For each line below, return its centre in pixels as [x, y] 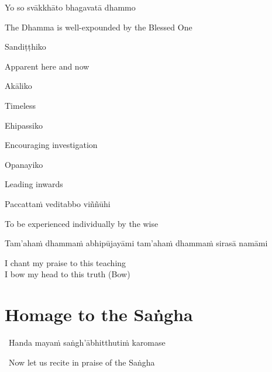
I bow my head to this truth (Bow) [68, 274]
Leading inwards [34, 184]
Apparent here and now [47, 66]
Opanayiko [24, 164]
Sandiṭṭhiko [25, 46]
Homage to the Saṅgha [99, 314]
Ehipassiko [24, 125]
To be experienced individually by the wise [82, 223]
